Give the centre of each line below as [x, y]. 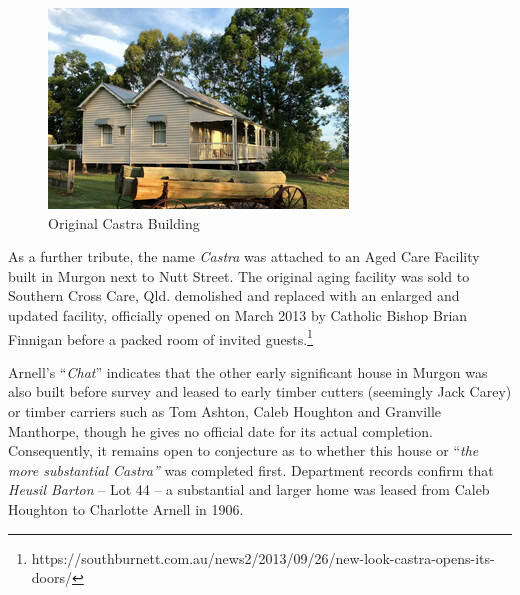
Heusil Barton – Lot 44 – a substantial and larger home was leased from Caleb [249, 489]
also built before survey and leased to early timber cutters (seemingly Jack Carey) [260, 391]
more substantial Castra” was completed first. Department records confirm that [251, 469]
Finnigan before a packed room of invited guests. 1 [160, 337]
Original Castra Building [124, 222]
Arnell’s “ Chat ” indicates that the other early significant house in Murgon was [248, 371]
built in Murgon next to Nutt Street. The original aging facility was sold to [239, 275]
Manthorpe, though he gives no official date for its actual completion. [220, 430]
